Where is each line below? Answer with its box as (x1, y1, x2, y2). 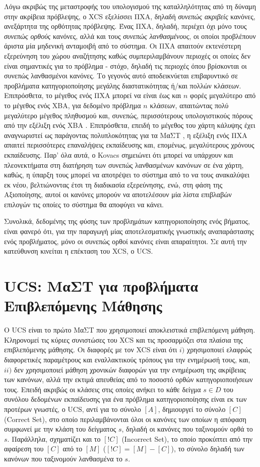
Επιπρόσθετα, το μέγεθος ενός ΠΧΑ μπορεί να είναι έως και (4, 90, 181, 101)
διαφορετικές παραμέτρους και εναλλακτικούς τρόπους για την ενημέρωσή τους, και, (4, 354, 250, 364)
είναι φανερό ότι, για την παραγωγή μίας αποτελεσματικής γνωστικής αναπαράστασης (4, 226, 254, 237)
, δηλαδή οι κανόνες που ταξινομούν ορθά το (121, 424, 253, 434)
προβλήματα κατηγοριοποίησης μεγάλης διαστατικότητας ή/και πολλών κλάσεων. (4, 80, 241, 90)
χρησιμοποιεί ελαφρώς (186, 344, 252, 355)
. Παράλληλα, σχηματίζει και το (7, 433, 101, 444)
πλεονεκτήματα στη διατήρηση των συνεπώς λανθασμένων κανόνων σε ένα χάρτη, (4, 159, 244, 170)
